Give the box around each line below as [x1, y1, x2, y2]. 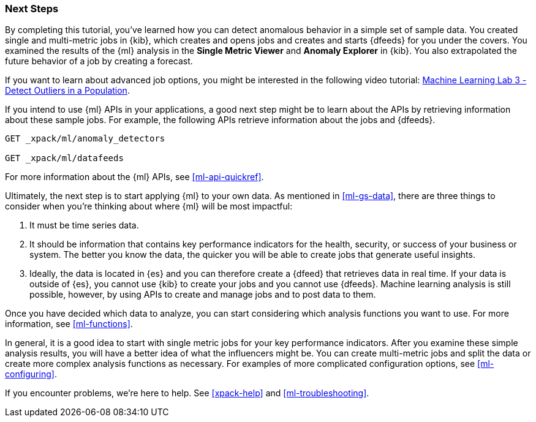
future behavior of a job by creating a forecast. [5, 56, 193, 67]
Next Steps [5, 2, 59, 15]
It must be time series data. [29, 220, 139, 231]
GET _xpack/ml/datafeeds [5, 153, 124, 164]
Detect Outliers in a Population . [5, 85, 130, 96]
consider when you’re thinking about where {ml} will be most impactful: [5, 201, 293, 212]
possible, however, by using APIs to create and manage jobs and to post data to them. [29, 289, 376, 300]
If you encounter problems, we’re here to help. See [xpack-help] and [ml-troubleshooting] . [5, 388, 369, 399]
